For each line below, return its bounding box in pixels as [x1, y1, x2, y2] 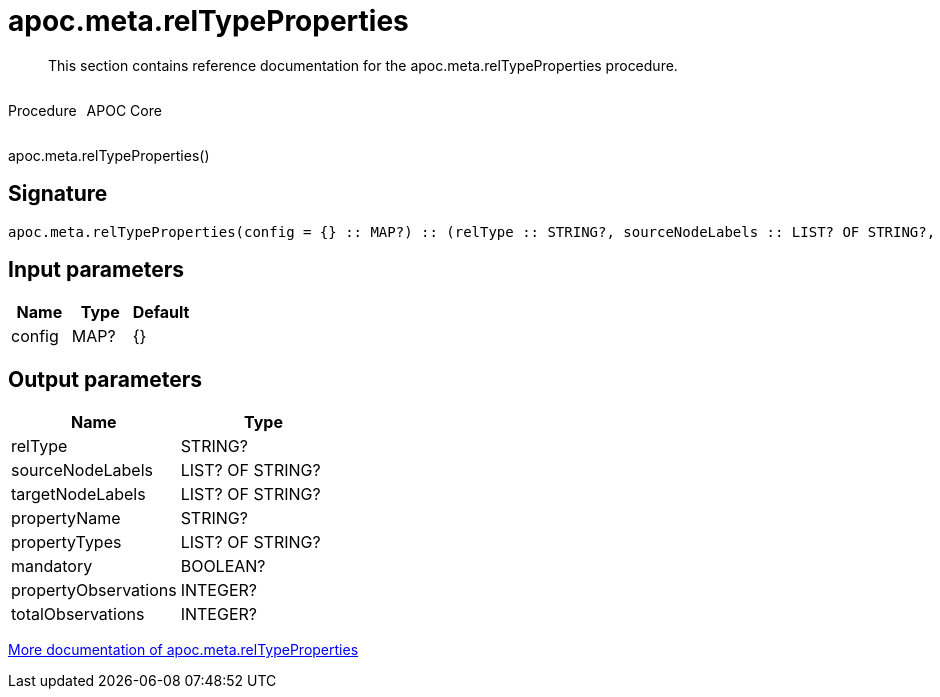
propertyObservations [11, 580, 177, 601]
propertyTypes [11, 532, 122, 553]
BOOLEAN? [180, 556, 266, 577]
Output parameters [8, 366, 202, 392]
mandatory [11, 556, 93, 577]
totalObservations [11, 604, 145, 625]
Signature [8, 181, 108, 207]
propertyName [11, 508, 121, 529]
